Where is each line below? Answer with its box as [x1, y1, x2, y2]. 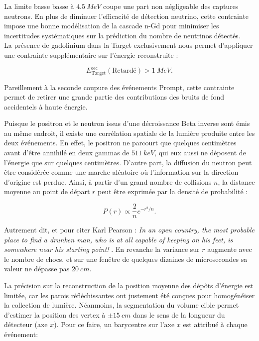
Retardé [112, 67, 136, 75]
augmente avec [207, 244, 252, 254]
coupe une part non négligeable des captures [103, 1, 239, 11]
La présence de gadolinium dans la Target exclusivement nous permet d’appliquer [4, 40, 253, 50]
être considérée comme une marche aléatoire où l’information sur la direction [4, 167, 239, 177]
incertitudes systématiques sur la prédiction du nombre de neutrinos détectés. [4, 30, 241, 40]
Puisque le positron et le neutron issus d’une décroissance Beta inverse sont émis [4, 118, 250, 128]
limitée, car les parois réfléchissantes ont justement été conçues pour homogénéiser [4, 290, 255, 300]
